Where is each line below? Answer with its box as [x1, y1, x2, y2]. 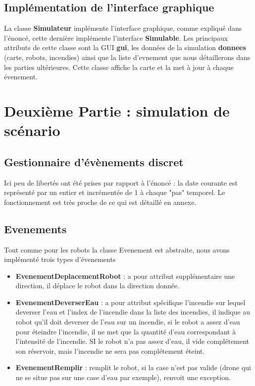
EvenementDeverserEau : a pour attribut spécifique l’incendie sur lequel [15, 297, 246, 307]
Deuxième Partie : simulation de [4, 100, 230, 121]
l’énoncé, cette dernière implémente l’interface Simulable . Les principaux [4, 32, 228, 43]
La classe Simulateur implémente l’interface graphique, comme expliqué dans [4, 23, 242, 33]
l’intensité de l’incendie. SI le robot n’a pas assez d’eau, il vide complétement [15, 336, 250, 346]
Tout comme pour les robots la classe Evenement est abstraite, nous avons [4, 244, 230, 255]
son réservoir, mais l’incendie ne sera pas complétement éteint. [15, 345, 205, 356]
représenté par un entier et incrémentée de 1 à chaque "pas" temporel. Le [4, 187, 225, 197]
